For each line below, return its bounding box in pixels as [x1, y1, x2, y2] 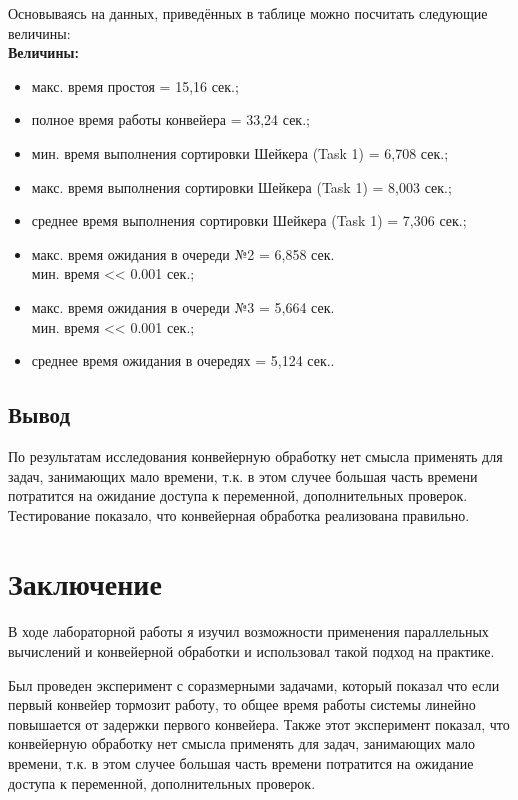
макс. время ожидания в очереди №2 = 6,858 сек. [31, 243, 335, 264]
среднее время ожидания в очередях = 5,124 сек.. [31, 350, 335, 371]
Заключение [8, 563, 162, 604]
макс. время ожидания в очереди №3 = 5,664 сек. [31, 296, 335, 317]
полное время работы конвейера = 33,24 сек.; [31, 109, 310, 130]
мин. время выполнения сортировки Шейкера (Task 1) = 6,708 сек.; [31, 142, 449, 163]
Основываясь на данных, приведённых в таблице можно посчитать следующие [8, 3, 488, 23]
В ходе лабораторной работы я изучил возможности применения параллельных [8, 621, 489, 642]
